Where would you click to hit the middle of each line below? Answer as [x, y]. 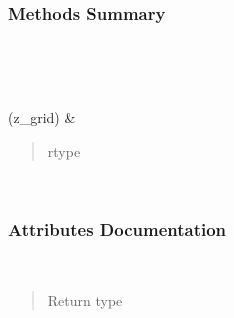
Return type [85, 299]
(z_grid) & [42, 117]
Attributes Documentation [117, 228]
